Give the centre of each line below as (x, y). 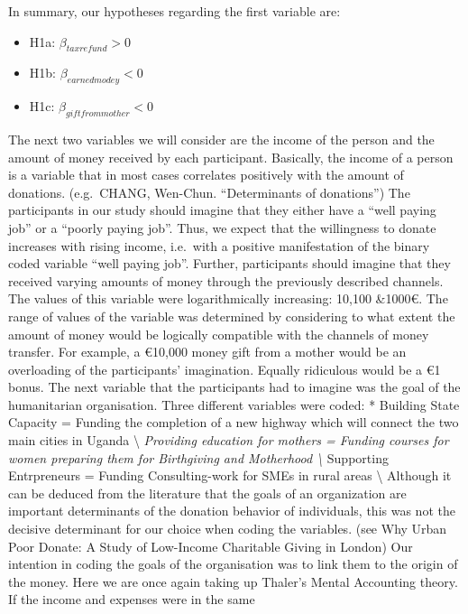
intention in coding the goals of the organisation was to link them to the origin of (233, 564)
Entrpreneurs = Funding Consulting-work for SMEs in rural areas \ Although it (230, 475)
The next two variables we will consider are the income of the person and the (221, 139)
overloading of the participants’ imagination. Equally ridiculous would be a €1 (225, 369)
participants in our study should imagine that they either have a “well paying (222, 210)
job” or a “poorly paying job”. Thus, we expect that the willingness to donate (222, 227)
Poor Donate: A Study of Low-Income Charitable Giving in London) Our (211, 546)
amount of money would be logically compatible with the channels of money (219, 334)
